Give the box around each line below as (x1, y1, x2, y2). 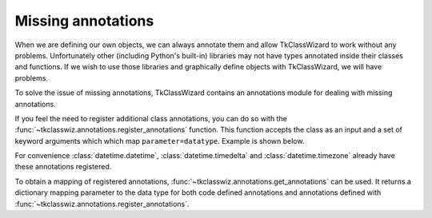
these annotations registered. (14, 162, 112, 172)
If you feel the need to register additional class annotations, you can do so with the (14, 113, 287, 123)
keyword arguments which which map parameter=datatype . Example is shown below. (14, 136, 305, 145)
